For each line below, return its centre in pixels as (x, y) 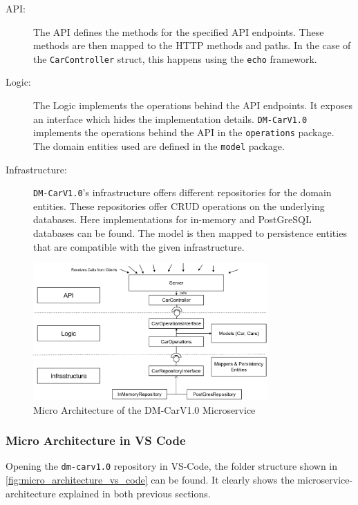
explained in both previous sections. (135, 493)
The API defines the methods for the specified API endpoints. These (179, 31)
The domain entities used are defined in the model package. (159, 145)
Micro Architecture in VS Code (96, 440)
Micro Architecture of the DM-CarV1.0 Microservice (144, 409)
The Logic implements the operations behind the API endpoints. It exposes (193, 105)
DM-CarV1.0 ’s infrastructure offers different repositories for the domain (182, 192)
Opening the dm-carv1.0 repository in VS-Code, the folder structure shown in (172, 466)
